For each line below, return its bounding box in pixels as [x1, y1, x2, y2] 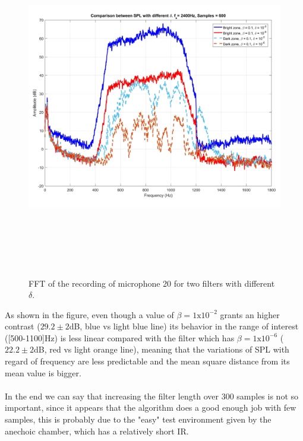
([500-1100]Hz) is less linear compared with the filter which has [5, 331, 235, 344]
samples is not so [236, 389, 299, 402]
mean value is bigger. [5, 366, 81, 379]
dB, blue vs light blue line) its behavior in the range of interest [69, 320, 299, 332]
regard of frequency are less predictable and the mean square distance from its [5, 355, 290, 367]
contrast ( [5, 320, 40, 332]
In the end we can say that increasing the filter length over [5, 389, 219, 402]
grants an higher [220, 308, 280, 321]
